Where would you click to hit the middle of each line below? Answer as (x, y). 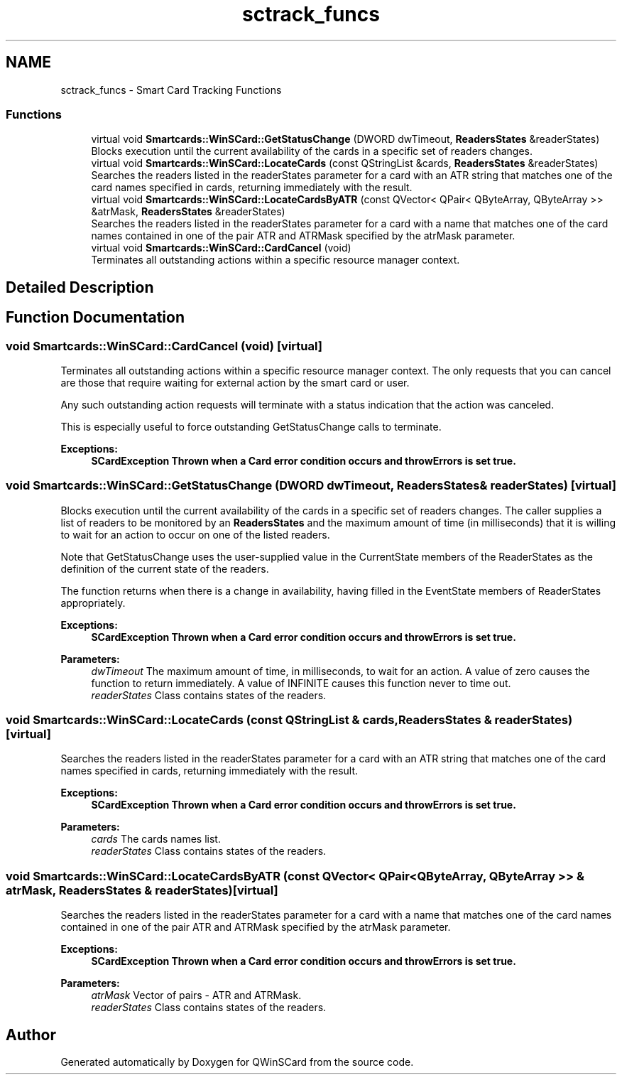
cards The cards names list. (156, 839)
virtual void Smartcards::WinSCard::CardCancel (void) (221, 248)
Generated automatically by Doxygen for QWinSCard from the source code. (237, 1062)
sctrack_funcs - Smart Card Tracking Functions (171, 90)
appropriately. (93, 603)
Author (31, 1035)
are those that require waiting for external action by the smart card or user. (235, 382)
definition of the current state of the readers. (165, 568)
